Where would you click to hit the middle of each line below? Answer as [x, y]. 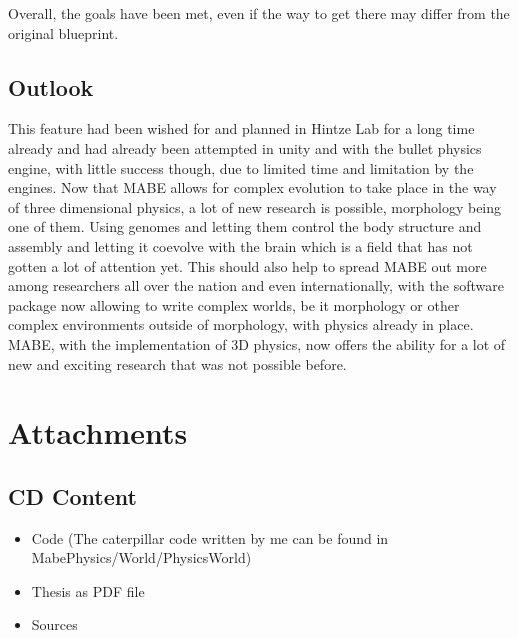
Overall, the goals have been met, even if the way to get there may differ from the [259, 13]
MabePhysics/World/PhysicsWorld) [141, 557]
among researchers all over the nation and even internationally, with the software [256, 285]
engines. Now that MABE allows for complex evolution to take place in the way [252, 187]
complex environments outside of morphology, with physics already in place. [241, 324]
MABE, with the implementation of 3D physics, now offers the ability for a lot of [257, 343]
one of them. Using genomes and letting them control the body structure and [245, 226]
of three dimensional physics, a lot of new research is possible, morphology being [255, 206]
